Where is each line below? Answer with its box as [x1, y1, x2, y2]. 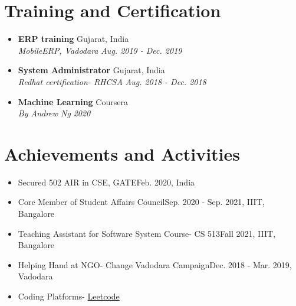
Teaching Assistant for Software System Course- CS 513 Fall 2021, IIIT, [18, 227, 276, 239]
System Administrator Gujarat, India [18, 64, 165, 76]
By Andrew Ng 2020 [18, 107, 91, 119]
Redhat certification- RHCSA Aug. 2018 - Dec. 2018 [18, 75, 206, 87]
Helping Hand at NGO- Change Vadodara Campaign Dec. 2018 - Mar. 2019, [18, 258, 292, 271]
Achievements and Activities [4, 141, 241, 165]
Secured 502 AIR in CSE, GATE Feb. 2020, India [18, 175, 195, 188]
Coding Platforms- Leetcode [18, 289, 120, 302]
